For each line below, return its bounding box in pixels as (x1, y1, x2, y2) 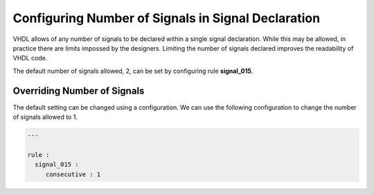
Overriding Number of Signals (12, 85, 145, 96)
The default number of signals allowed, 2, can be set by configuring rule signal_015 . (12, 67, 253, 75)
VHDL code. (12, 54, 48, 62)
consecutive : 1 (45, 170, 101, 178)
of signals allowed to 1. (12, 113, 78, 121)
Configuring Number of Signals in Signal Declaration (12, 10, 321, 26)
